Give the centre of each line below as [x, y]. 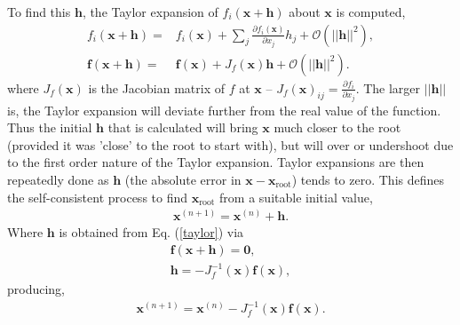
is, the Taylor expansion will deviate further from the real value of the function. [224, 110]
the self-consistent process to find [98, 197]
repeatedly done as [58, 179]
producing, [36, 289]
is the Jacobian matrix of [157, 87]
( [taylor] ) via [209, 232]
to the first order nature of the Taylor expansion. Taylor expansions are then [216, 162]
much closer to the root [337, 127]
